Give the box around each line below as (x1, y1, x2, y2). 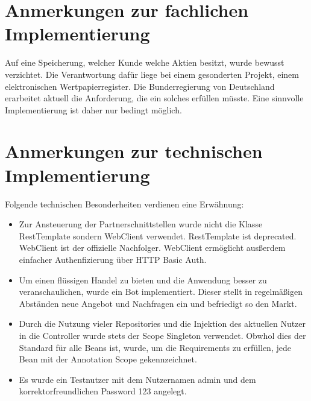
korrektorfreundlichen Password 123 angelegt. (19, 385, 187, 397)
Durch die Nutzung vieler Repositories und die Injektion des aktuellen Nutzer (19, 317, 306, 330)
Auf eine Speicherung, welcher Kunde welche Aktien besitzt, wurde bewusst (5, 56, 284, 69)
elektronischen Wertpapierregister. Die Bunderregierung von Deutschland (5, 80, 275, 92)
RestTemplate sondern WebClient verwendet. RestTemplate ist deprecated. (19, 229, 297, 242)
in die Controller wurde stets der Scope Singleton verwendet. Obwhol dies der (19, 329, 306, 341)
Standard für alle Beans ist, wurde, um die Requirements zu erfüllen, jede (19, 341, 291, 353)
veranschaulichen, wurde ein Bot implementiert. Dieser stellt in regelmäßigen (19, 285, 303, 298)
